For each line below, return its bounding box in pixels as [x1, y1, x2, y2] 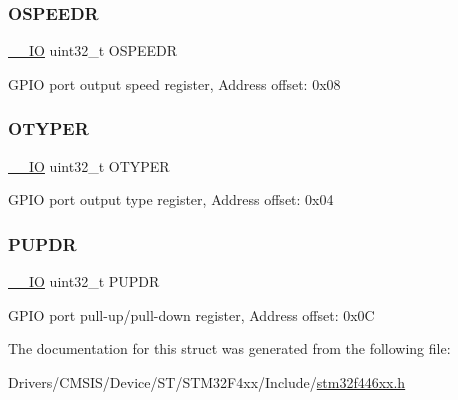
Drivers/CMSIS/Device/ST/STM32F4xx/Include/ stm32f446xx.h [8, 371, 406, 392]
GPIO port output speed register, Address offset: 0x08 [8, 73, 341, 94]
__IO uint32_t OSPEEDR [8, 40, 178, 61]
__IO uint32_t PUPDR [8, 271, 160, 292]
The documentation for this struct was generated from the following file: [8, 338, 451, 359]
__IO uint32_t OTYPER [8, 155, 170, 176]
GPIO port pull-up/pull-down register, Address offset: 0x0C [8, 304, 375, 325]
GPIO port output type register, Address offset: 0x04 [8, 189, 334, 210]
